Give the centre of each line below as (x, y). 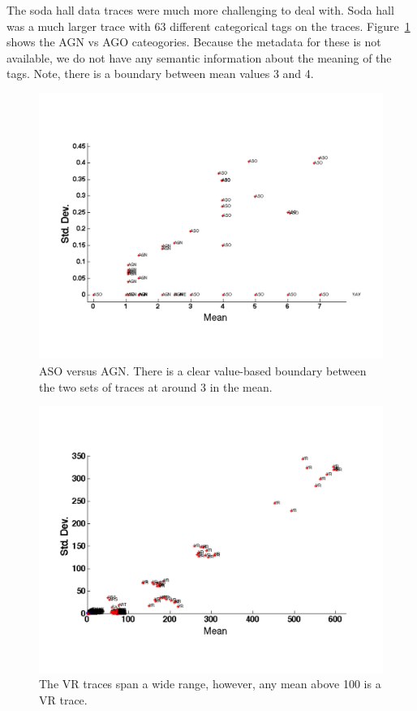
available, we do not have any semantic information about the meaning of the (199, 57)
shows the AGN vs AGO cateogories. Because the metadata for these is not (194, 42)
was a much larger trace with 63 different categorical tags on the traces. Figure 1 (208, 26)
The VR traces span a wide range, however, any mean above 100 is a (210, 684)
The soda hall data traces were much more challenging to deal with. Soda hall (200, 10)
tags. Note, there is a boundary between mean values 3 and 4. (160, 74)
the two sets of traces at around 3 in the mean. (156, 386)
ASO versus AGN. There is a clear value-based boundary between (203, 371)
